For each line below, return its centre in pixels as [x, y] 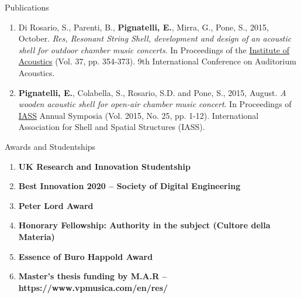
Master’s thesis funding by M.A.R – [93, 276]
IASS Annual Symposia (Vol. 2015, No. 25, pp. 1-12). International [139, 115]
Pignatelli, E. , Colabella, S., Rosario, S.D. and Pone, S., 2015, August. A [152, 92]
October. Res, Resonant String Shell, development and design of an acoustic [155, 38]
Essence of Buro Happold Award [86, 256]
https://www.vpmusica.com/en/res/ [93, 287]
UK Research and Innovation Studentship [104, 166]
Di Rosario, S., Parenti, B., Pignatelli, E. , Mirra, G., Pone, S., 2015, [143, 27]
